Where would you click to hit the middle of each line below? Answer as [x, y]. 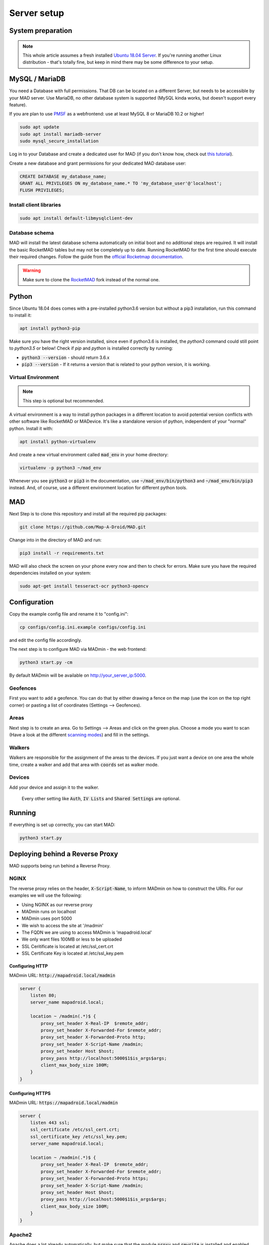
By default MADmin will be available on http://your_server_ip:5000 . [78, 675]
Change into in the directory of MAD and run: [55, 540]
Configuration [31, 602]
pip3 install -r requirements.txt [62, 553]
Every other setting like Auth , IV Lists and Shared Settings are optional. [101, 799]
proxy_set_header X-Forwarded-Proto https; [95, 1179]
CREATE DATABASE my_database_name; [63, 176]
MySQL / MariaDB [37, 79]
